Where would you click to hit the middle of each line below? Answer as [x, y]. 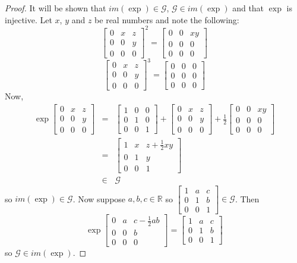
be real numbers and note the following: [167, 19]
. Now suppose [99, 198]
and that [248, 8]
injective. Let [29, 19]
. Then [247, 198]
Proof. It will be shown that [56, 8]
